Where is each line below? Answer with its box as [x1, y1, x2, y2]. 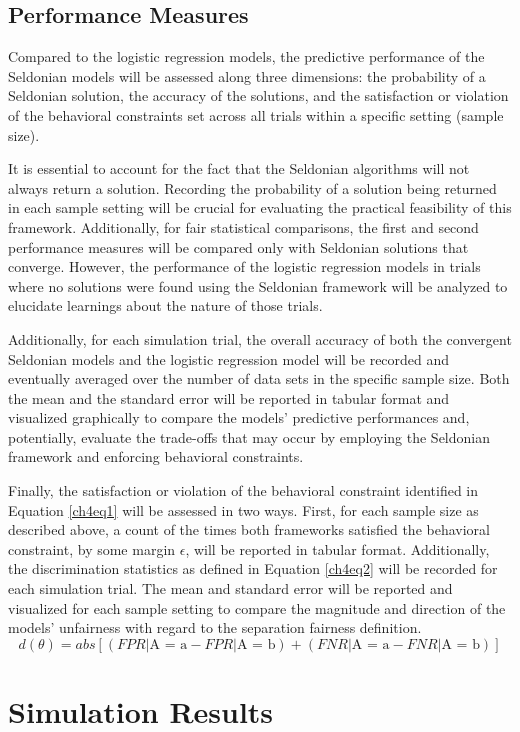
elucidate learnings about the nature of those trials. [8, 295, 323, 316]
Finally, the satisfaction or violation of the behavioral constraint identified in [8, 480, 479, 501]
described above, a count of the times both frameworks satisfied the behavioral [8, 519, 490, 540]
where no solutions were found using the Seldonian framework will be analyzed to [8, 275, 508, 296]
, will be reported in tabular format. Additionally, [185, 538, 490, 559]
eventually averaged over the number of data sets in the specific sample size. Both [8, 368, 510, 389]
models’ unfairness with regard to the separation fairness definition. [8, 617, 422, 638]
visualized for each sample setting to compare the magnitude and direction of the [8, 597, 506, 618]
